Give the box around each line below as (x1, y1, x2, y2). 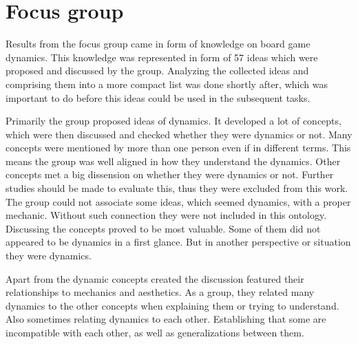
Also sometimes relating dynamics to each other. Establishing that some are (6, 312, 326, 326)
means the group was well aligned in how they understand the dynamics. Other (6, 153, 341, 168)
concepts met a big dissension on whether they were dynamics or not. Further (6, 167, 334, 182)
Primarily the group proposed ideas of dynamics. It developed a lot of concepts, (6, 114, 341, 128)
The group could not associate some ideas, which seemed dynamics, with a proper (6, 194, 351, 208)
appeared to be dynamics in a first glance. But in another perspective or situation (6, 235, 351, 249)
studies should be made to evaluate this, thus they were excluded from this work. (6, 181, 348, 195)
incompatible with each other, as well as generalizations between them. (6, 325, 304, 339)
